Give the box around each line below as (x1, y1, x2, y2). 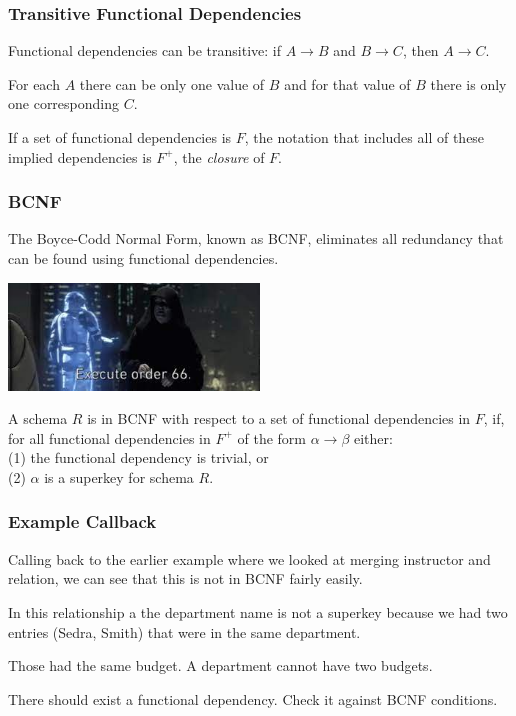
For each (8, 73, 60, 94)
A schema (8, 408, 68, 429)
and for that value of (284, 73, 411, 94)
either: (353, 427, 393, 448)
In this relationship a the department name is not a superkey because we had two (8, 601, 508, 622)
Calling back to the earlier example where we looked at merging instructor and (8, 548, 491, 569)
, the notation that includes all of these (244, 127, 485, 147)
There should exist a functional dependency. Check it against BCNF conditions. (8, 688, 498, 709)
